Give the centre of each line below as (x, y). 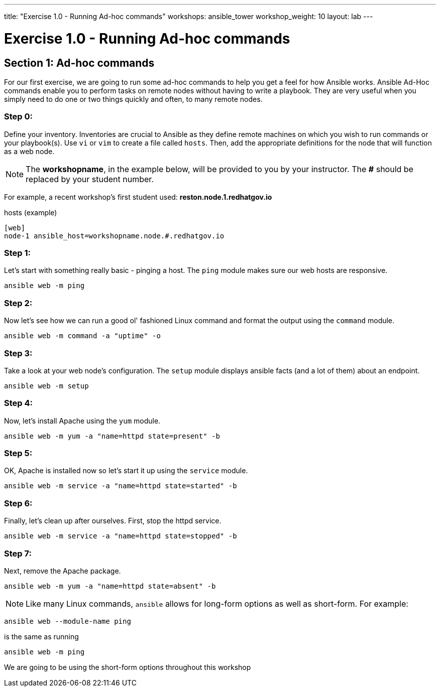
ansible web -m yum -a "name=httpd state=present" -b (112, 436)
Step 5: (18, 453)
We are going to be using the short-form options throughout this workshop (128, 667)
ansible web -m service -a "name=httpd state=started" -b (121, 486)
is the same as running (41, 636)
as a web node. (29, 151)
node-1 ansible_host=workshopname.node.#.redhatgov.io (114, 236)
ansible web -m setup (46, 386)
